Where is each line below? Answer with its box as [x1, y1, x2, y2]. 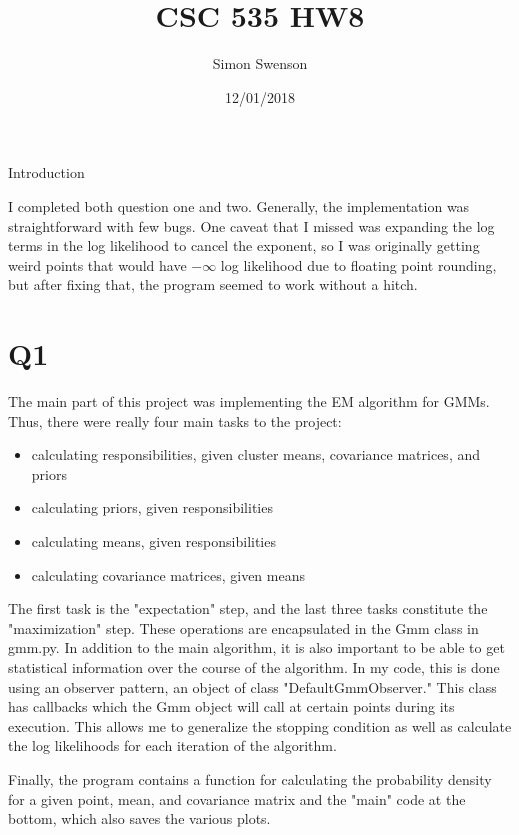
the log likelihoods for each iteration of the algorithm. [8, 735, 337, 756]
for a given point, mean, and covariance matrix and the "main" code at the [8, 788, 466, 809]
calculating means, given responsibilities [31, 530, 276, 551]
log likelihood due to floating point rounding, [220, 254, 497, 275]
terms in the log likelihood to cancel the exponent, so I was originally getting [8, 235, 480, 256]
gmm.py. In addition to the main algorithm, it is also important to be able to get [8, 637, 505, 658]
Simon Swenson [212, 53, 308, 74]
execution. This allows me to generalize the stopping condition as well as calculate [8, 715, 512, 736]
